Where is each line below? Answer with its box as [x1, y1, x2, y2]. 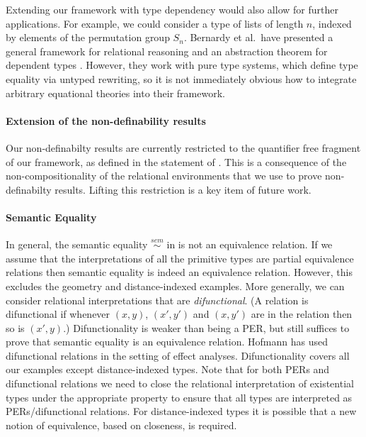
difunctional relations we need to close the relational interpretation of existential [6, 376, 354, 391]
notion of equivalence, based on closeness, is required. [6, 417, 237, 432]
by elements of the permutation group [6, 30, 170, 45]
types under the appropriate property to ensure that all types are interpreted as [6, 389, 353, 404]
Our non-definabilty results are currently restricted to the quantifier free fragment [6, 140, 361, 155]
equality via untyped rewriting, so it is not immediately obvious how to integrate [6, 71, 357, 86]
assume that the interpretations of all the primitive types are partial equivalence [6, 250, 354, 265]
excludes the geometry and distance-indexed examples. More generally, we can [6, 278, 345, 293]
